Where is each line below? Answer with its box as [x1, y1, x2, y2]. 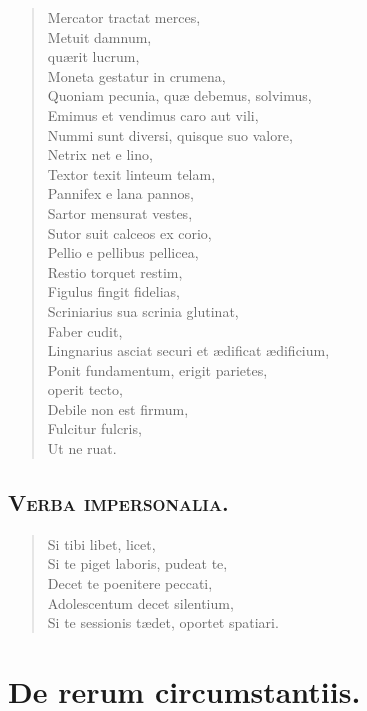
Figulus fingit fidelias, [47, 281, 181, 302]
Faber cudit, [47, 320, 123, 341]
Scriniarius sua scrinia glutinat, [47, 300, 239, 321]
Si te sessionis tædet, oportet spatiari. [47, 612, 279, 633]
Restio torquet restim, [47, 261, 183, 282]
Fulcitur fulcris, [47, 418, 142, 439]
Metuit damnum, [47, 26, 152, 47]
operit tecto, [47, 379, 123, 400]
